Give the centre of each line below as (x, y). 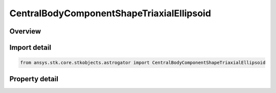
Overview (25, 31)
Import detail (30, 48)
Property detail (34, 79)
